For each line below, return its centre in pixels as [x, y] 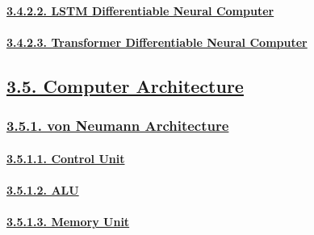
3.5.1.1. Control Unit [66, 158]
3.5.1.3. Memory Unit [68, 221]
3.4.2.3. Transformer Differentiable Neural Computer [157, 42]
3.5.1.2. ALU [43, 189]
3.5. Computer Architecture [125, 85]
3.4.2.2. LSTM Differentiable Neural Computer [140, 10]
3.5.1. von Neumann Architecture [118, 126]
